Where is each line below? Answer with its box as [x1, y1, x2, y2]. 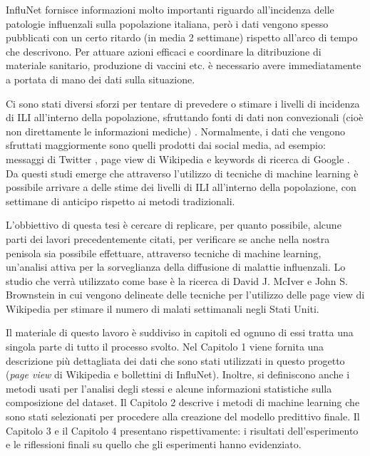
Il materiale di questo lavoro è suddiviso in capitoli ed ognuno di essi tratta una [6, 325, 354, 340]
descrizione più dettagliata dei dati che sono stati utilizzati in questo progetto [6, 353, 345, 368]
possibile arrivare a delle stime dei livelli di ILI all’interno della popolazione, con [6, 180, 356, 195]
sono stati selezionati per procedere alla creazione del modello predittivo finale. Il [6, 409, 360, 424]
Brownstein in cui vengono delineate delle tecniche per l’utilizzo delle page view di [6, 287, 365, 302]
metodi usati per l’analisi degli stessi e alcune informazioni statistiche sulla [6, 380, 332, 395]
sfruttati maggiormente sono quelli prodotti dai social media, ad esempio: [6, 138, 326, 152]
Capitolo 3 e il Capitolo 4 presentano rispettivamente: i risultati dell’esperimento [6, 423, 359, 437]
